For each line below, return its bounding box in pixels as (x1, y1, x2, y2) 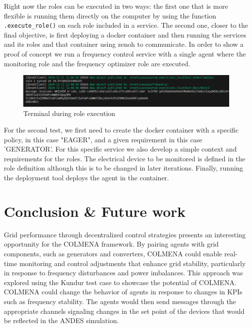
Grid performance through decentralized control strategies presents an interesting (4, 229, 246, 239)
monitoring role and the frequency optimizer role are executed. (4, 58, 190, 68)
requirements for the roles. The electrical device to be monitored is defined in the (4, 153, 246, 163)
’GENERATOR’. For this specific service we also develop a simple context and (4, 144, 237, 154)
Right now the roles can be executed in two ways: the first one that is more (4, 1, 228, 11)
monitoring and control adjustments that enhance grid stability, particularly (19, 258, 246, 268)
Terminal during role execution (23, 108, 116, 118)
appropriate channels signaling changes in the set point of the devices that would (4, 306, 245, 316)
